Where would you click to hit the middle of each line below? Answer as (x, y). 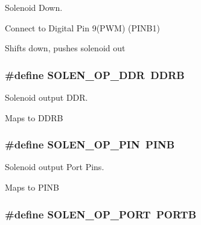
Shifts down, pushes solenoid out (65, 48)
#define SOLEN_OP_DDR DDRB (95, 74)
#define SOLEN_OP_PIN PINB (90, 144)
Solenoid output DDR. (46, 97)
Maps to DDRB (34, 117)
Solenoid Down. (34, 7)
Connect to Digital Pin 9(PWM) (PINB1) (82, 27)
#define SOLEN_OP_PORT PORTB (101, 214)
